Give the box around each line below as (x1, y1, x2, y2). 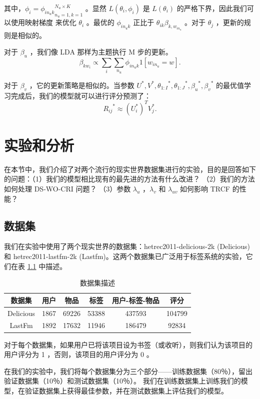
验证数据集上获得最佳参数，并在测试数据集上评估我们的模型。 (24, 385, 228, 395)
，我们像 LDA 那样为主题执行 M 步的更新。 (29, 46, 172, 57)
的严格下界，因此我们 (176, 3, 247, 13)
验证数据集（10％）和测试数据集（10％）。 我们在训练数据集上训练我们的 (4, 375, 241, 386)
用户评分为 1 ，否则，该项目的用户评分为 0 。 (4, 349, 153, 359)
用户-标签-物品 (112, 294, 159, 305)
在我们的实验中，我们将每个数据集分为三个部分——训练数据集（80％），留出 (4, 365, 252, 376)
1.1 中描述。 (27, 260, 67, 271)
